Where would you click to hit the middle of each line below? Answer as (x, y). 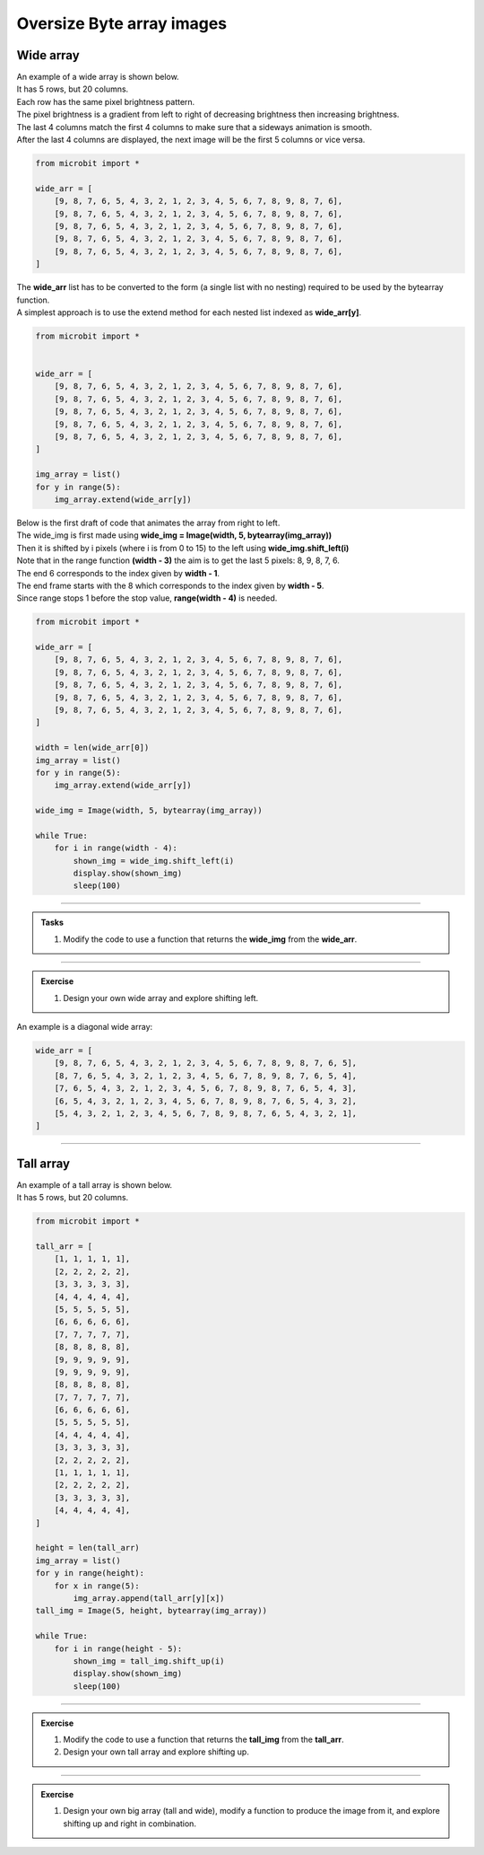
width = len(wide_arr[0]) (92, 748)
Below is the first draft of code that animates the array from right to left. (148, 523)
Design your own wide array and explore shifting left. (161, 998)
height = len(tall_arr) (88, 1548)
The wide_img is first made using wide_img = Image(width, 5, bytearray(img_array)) (174, 535)
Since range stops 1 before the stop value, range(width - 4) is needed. (147, 598)
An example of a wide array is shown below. (98, 77)
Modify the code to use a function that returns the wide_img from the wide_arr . (210, 939)
